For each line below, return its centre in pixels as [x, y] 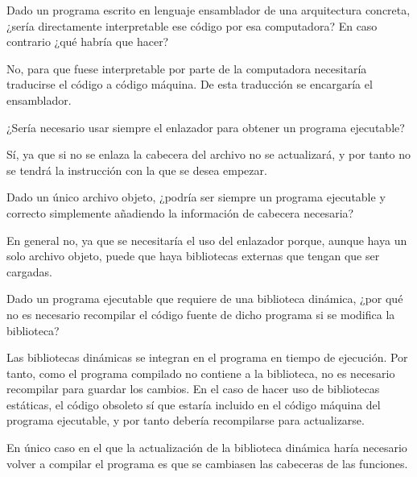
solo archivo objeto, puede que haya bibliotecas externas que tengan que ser [193, 256]
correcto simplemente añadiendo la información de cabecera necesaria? [180, 212]
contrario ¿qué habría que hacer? [88, 41]
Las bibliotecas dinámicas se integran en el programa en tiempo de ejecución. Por [207, 357]
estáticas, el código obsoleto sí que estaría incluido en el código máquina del [194, 404]
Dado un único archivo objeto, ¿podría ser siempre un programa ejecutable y [196, 197]
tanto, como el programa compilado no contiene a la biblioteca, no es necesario [201, 373]
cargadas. [29, 271]
